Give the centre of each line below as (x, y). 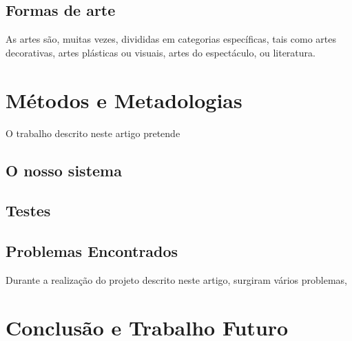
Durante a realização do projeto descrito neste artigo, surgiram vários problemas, (176, 279)
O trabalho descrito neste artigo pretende (93, 133)
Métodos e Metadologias (124, 100)
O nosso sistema (64, 170)
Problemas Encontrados (92, 251)
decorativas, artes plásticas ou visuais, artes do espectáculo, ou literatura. (161, 52)
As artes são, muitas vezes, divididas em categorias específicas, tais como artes (171, 39)
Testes (28, 210)
